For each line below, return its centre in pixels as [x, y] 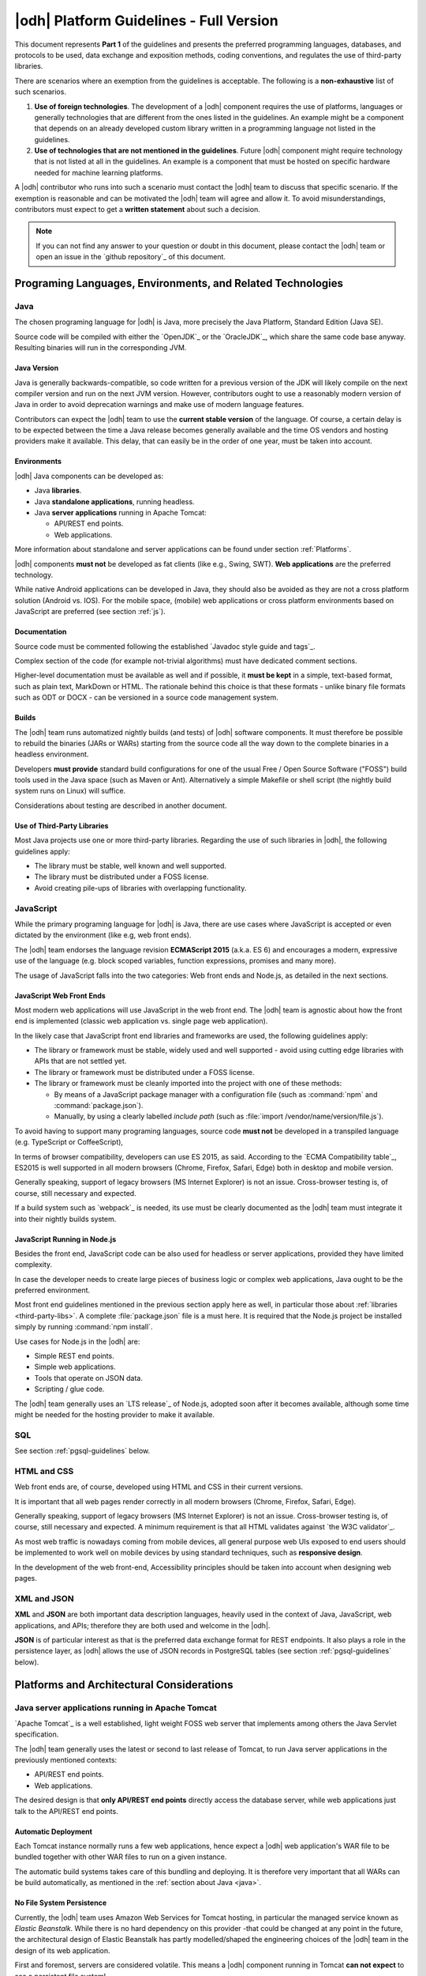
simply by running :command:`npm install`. [84, 1327]
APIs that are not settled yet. [80, 1061]
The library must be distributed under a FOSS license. [121, 877]
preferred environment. [52, 1290]
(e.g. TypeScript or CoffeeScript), [69, 1142]
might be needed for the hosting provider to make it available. [115, 1414]
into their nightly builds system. [65, 1219]
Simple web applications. [75, 1367]
